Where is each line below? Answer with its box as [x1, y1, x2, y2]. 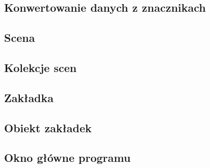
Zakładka [4, 89, 54, 105]
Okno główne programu [4, 150, 131, 165]
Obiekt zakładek [4, 119, 92, 135]
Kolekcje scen [4, 59, 77, 75]
